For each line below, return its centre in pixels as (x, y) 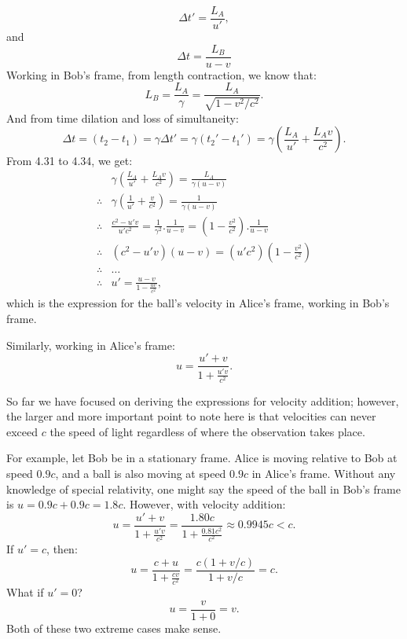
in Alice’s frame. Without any (324, 474)
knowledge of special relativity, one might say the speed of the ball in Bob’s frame (203, 488)
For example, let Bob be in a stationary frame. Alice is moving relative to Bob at (202, 458)
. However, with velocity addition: (204, 504)
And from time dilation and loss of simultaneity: (123, 118)
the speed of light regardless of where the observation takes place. (207, 431)
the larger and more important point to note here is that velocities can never (191, 416)
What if (25, 592)
